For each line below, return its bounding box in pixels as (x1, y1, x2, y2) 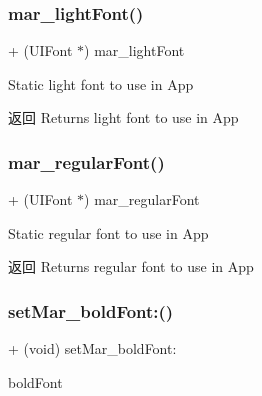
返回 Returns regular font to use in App (8, 256, 254, 277)
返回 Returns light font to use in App (8, 107, 239, 128)
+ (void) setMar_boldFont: (8, 338, 177, 359)
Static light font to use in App (8, 73, 194, 94)
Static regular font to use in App (8, 222, 209, 243)
